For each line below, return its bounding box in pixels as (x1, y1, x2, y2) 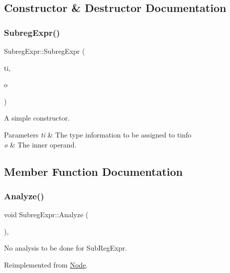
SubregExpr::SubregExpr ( (4, 46, 85, 56)
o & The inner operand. (4, 139, 77, 149)
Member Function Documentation (4, 163, 183, 179)
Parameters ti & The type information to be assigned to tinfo (4, 129, 192, 139)
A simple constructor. (4, 113, 70, 123)
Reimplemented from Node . (4, 259, 88, 270)
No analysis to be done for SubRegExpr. (4, 243, 127, 253)
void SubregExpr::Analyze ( (4, 209, 89, 220)
